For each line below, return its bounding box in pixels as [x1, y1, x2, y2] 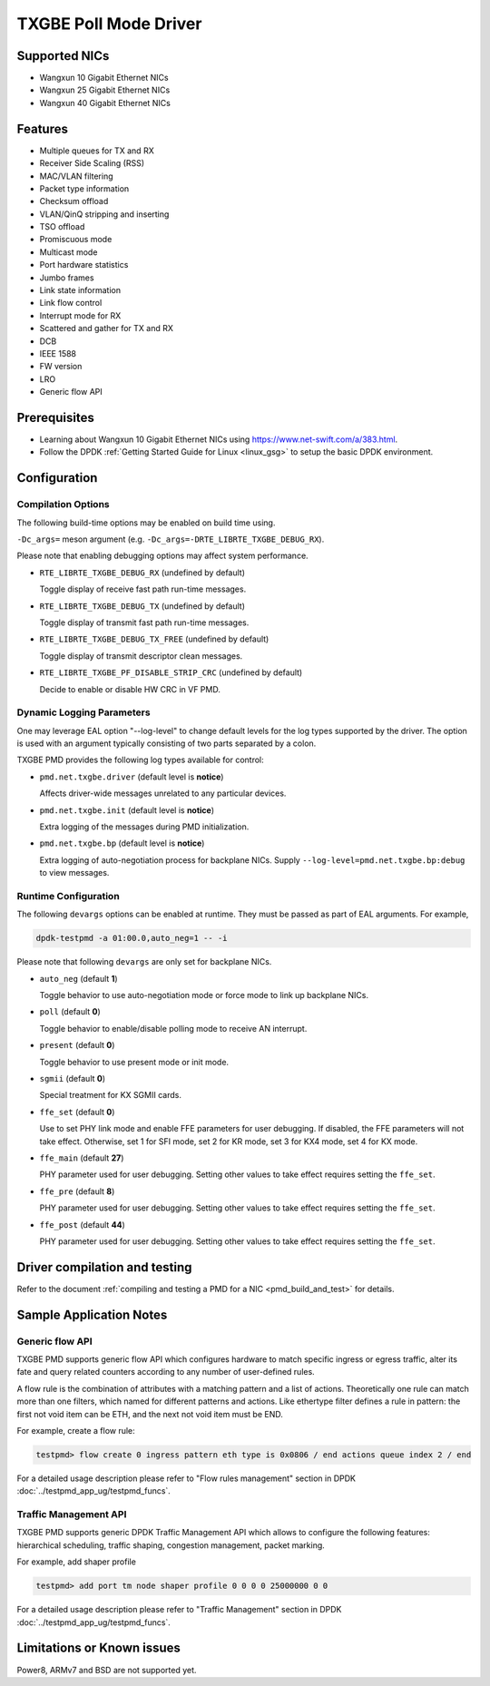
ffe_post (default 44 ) [39, 1219, 126, 1230]
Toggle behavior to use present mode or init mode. [39, 1056, 230, 1067]
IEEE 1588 [39, 348, 77, 358]
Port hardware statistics [39, 260, 129, 270]
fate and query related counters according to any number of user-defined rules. [16, 1367, 315, 1377]
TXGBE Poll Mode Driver [16, 14, 202, 34]
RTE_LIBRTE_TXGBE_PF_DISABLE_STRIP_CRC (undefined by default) [39, 667, 303, 678]
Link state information [39, 285, 122, 296]
